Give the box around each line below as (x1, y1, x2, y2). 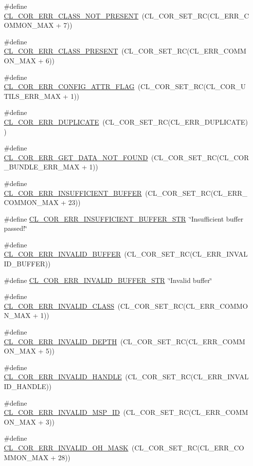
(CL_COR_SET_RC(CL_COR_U (138, 81, 246, 92)
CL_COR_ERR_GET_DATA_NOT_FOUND (4, 152, 148, 162)
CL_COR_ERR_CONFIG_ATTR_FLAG (4, 81, 135, 92)
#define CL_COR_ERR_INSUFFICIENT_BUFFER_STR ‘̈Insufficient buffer (4, 213, 244, 224)
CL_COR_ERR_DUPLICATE (4, 116, 99, 127)
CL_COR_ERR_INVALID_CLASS (4, 300, 114, 311)
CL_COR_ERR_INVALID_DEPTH (4, 336, 117, 346)
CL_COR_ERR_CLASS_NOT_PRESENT (4, 10, 139, 20)
